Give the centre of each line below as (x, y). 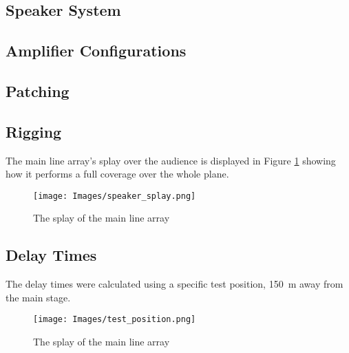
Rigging (34, 131)
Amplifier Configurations (96, 51)
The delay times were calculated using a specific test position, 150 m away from (174, 284)
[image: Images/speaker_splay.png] (115, 196)
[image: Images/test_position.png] (115, 320)
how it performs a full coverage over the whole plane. (117, 174)
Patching (38, 90)
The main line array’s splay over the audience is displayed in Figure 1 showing (171, 160)
